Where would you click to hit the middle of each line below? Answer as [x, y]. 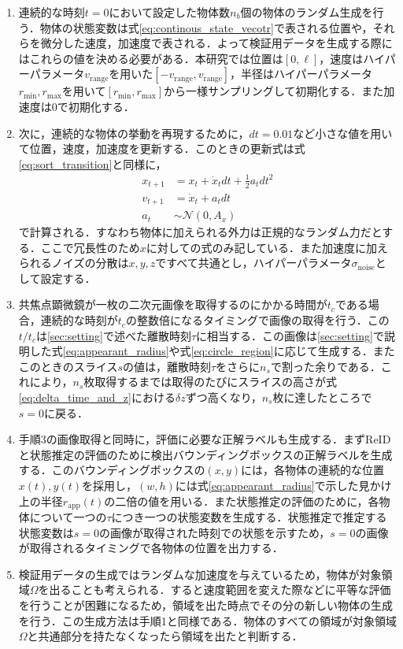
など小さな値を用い [343, 133]
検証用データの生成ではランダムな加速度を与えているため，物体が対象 [200, 574]
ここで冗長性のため [90, 247]
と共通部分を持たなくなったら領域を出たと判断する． [165, 636]
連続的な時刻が [79, 320]
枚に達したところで [322, 397]
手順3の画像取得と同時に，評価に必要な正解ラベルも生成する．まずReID [205, 439]
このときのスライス [68, 366]
